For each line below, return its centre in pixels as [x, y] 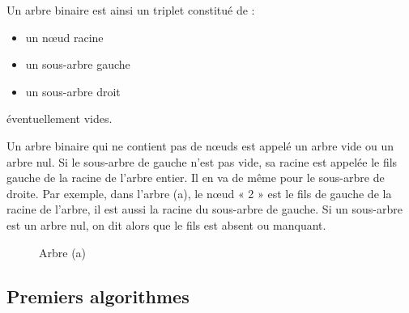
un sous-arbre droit [73, 91]
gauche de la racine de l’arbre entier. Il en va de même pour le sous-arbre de [196, 178]
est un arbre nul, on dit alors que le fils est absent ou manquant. [166, 224]
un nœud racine [64, 37]
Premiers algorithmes [98, 296]
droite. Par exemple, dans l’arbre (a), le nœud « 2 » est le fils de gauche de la [199, 193]
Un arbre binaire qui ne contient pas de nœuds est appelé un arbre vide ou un [200, 145]
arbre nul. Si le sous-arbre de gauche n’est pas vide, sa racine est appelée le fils [202, 161]
